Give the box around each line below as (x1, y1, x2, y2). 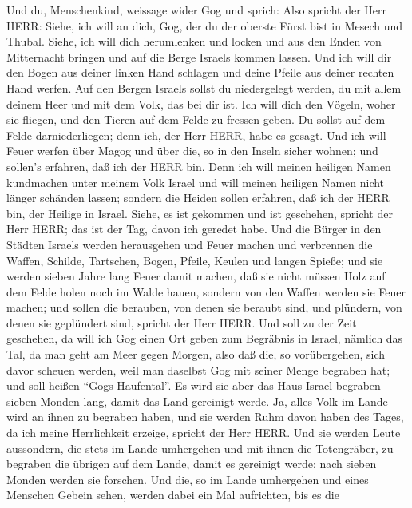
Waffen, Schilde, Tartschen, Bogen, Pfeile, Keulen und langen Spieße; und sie (6, 252, 383, 268)
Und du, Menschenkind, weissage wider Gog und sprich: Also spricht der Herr (6, 2, 387, 18)
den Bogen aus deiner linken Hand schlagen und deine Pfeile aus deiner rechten (6, 64, 394, 81)
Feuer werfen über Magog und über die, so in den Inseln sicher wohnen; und (6, 142, 378, 159)
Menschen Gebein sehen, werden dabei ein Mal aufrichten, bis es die (6, 486, 339, 503)
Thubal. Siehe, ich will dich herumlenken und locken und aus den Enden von (6, 33, 382, 50)
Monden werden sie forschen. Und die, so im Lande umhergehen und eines (6, 470, 369, 487)
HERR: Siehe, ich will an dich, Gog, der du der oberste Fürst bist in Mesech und (6, 17, 403, 34)
